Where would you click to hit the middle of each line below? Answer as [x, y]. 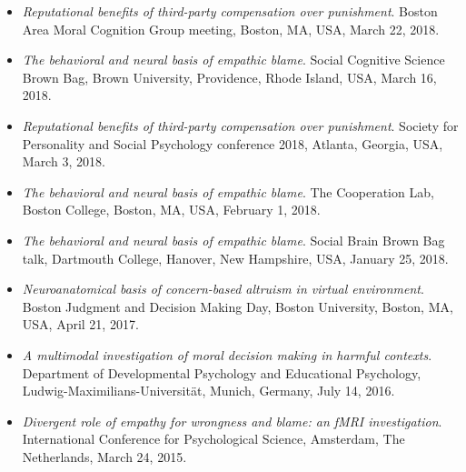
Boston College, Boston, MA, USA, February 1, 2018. [171, 210]
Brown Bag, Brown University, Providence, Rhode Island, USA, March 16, [229, 77]
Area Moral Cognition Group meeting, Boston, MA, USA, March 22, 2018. [231, 29]
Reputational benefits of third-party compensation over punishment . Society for [240, 125]
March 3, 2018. [64, 161]
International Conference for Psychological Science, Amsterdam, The [213, 439]
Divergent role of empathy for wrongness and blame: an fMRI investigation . [232, 421]
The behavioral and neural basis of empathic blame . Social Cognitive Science [233, 60]
